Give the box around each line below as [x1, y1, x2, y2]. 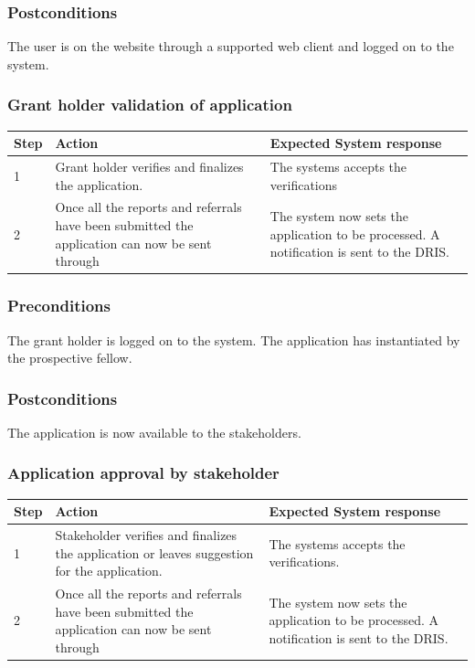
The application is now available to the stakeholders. [7, 422, 301, 441]
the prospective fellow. [7, 348, 132, 367]
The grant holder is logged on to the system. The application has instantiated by [7, 330, 460, 349]
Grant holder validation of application [7, 93, 292, 116]
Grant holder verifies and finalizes [55, 156, 244, 175]
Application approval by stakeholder [7, 461, 280, 484]
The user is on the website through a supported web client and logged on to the [7, 37, 454, 56]
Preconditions [7, 294, 111, 317]
